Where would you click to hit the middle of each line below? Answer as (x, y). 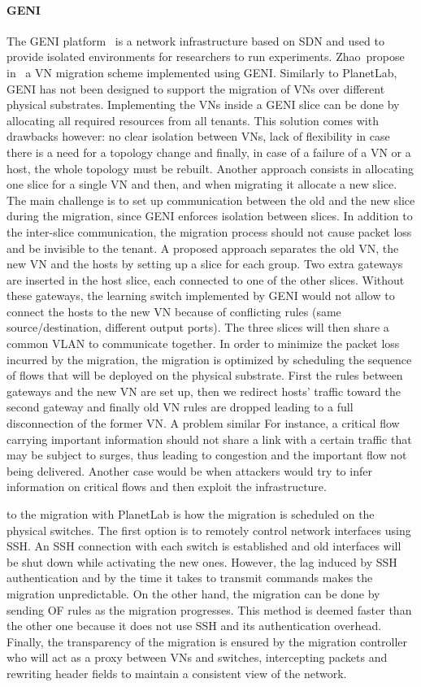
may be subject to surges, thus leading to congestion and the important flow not (207, 455)
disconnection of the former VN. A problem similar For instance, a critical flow (203, 423)
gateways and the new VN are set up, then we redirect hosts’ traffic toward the (204, 391)
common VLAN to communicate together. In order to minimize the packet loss (203, 343)
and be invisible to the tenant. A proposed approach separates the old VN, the (203, 248)
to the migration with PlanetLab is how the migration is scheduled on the (191, 514)
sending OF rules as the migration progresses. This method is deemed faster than (209, 609)
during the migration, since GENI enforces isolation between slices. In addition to (210, 216)
